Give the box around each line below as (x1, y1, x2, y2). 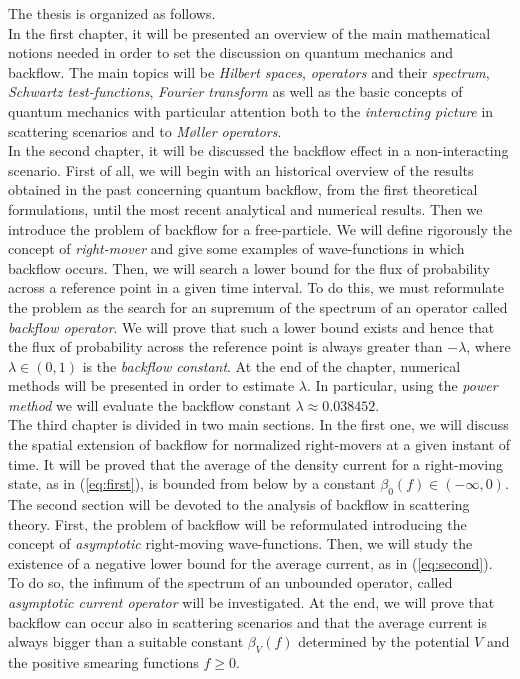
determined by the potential (298, 631, 470, 652)
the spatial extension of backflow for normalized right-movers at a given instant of (8, 434, 511, 455)
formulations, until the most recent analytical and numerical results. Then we (8, 198, 483, 219)
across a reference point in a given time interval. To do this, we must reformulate (8, 277, 504, 298)
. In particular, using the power (307, 375, 498, 396)
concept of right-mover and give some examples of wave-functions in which (8, 238, 465, 259)
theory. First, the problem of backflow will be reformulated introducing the (8, 513, 467, 534)
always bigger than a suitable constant (8, 631, 244, 652)
